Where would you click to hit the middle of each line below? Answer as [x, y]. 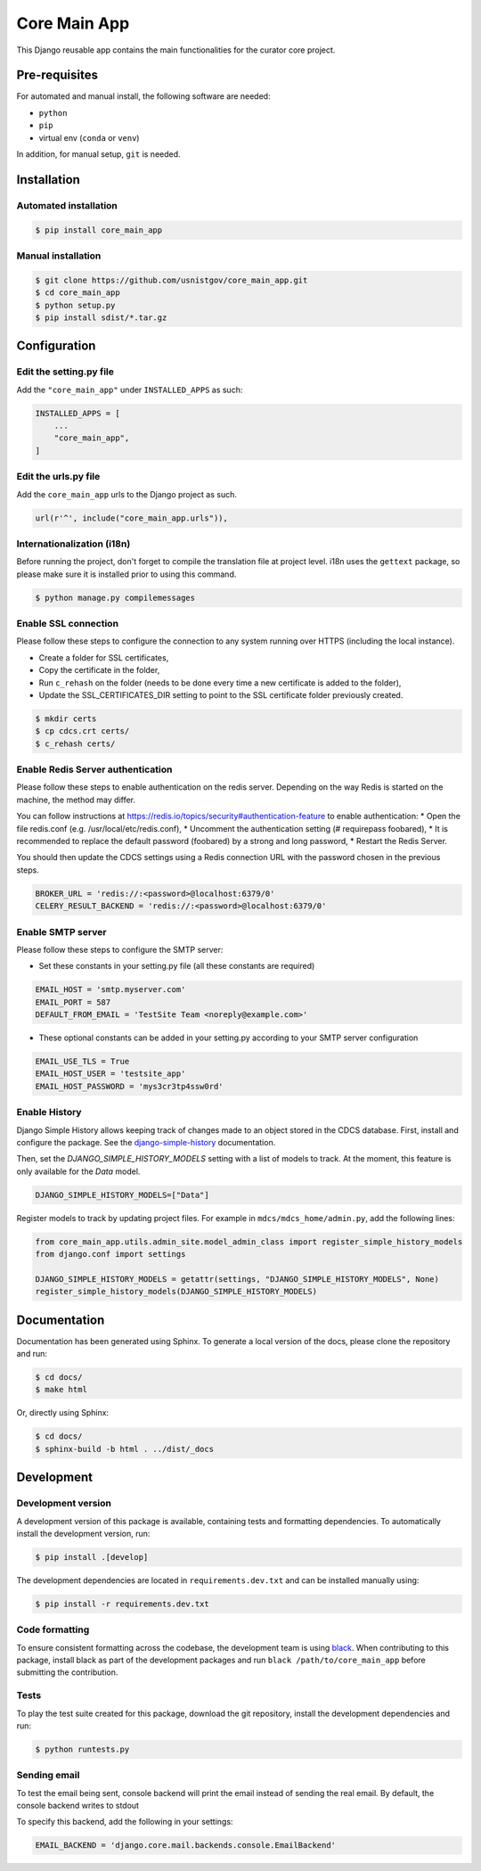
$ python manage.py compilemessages [115, 598]
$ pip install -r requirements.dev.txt [122, 1604]
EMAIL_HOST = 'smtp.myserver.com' [110, 990]
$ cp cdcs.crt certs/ [82, 731]
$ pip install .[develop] [92, 1557]
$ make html [61, 1390]
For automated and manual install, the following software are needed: [143, 96]
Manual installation [59, 256]
